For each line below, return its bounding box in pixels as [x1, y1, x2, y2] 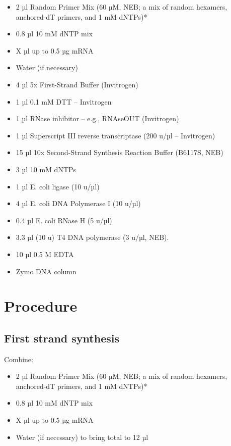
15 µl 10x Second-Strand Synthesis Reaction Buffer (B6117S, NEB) [16, 147, 223, 158]
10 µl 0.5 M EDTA [16, 249, 74, 259]
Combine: [4, 354, 33, 364]
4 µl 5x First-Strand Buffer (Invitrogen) [16, 79, 138, 89]
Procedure [4, 295, 78, 316]
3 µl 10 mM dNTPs [16, 164, 76, 174]
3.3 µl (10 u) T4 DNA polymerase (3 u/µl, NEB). [16, 232, 169, 242]
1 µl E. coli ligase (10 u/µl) [16, 181, 100, 191]
